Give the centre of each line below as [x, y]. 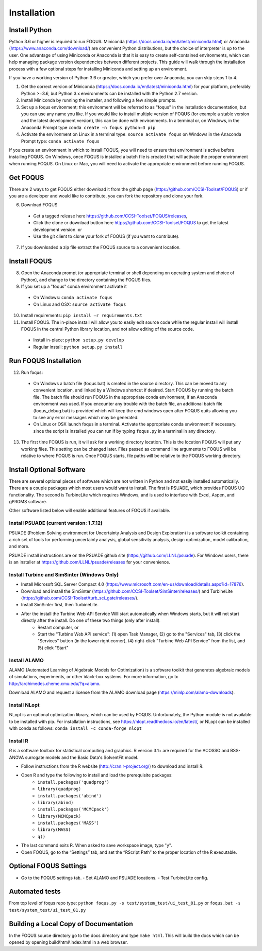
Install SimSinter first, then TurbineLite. [60, 605]
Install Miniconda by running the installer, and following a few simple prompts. [99, 100]
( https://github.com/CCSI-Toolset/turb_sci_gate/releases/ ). [80, 598]
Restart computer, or [58, 627]
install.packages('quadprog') [74, 782]
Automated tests [35, 891]
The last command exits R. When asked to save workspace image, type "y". [97, 845]
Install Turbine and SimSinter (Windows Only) [64, 575]
